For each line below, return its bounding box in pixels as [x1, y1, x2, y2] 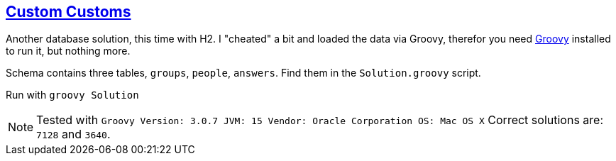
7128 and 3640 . [36, 127, 111, 142]
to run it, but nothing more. [6, 45, 131, 57]
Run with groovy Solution [6, 89, 139, 101]
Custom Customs [6, 3, 131, 21]
